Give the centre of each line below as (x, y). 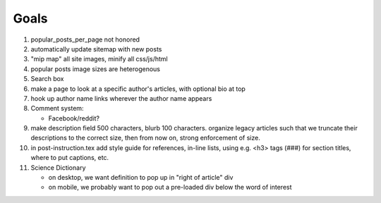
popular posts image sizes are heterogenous (95, 69)
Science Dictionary (58, 167)
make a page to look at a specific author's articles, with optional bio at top (138, 89)
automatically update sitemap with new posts (96, 49)
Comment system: (57, 109)
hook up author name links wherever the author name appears (121, 98)
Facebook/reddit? (74, 118)
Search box (47, 79)
